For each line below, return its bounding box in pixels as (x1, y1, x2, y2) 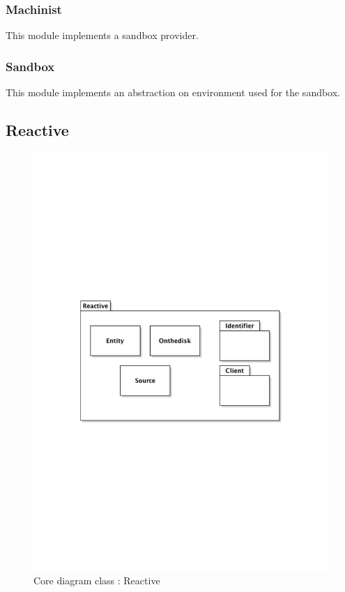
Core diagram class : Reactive (33, 573, 160, 588)
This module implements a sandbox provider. (6, 28, 199, 43)
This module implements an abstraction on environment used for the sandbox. (6, 85, 341, 100)
